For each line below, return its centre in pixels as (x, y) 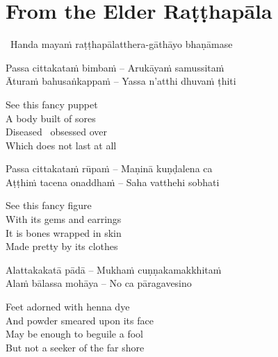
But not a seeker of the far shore (75, 347)
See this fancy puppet (52, 104)
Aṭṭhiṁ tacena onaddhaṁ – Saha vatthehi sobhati (113, 182)
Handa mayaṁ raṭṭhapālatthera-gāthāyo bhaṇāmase (121, 44)
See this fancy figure (49, 205)
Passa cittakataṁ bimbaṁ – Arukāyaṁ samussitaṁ (115, 67)
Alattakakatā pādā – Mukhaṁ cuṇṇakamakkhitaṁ (114, 269)
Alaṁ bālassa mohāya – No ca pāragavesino (99, 283)
